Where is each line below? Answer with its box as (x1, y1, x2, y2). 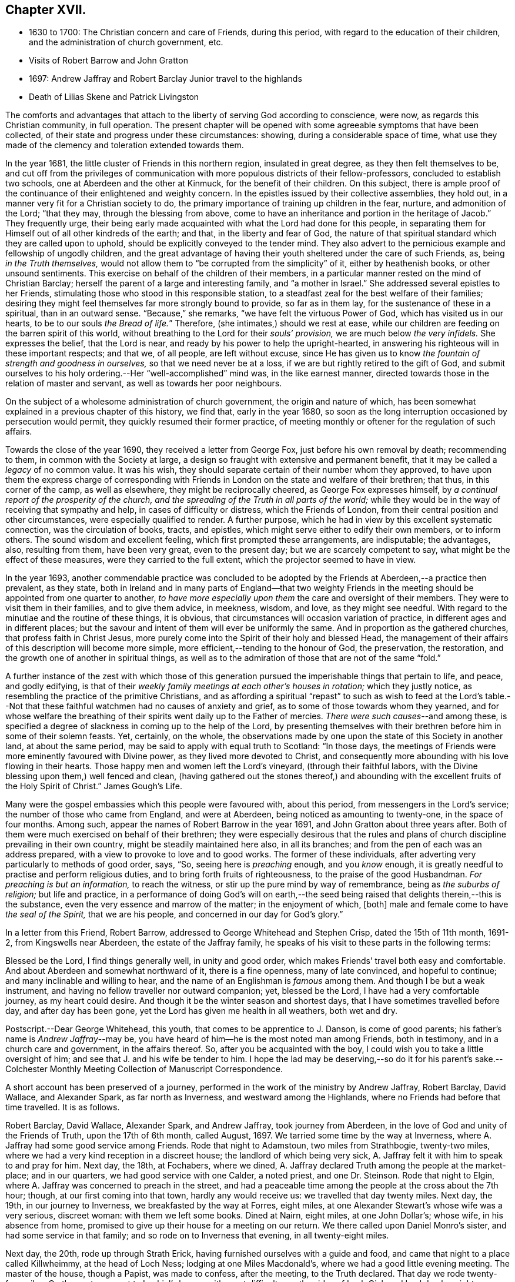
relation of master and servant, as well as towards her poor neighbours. (5, 378, 282, 389)
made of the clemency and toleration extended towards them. (5, 140, 244, 151)
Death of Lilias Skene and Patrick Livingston (29, 92, 199, 102)
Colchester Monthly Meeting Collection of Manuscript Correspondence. (5, 1064, 283, 1074)
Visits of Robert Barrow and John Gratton (29, 55, 188, 66)
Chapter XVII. (5, 2, 86, 17)
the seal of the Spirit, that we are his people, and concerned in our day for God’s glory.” (5, 909, 343, 920)
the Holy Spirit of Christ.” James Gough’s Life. (5, 781, 182, 792)
